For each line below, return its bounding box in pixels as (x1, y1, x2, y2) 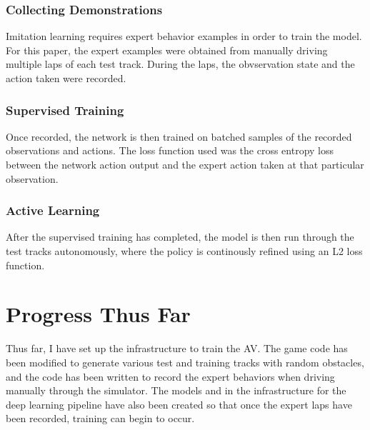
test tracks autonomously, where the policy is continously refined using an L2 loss (6, 244, 363, 258)
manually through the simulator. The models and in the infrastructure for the (6, 383, 346, 398)
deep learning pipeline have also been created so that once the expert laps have (6, 396, 352, 411)
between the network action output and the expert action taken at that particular (6, 157, 364, 171)
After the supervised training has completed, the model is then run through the (6, 229, 354, 244)
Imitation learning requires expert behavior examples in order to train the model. (6, 29, 362, 44)
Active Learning (6, 201, 100, 219)
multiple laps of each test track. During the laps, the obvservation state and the (6, 56, 355, 71)
